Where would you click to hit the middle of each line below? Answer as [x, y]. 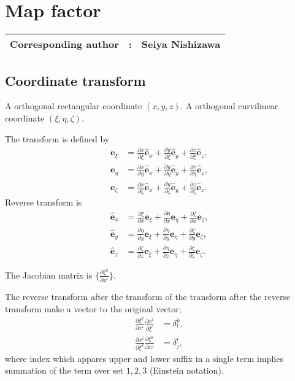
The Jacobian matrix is [49, 275]
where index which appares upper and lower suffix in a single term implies [144, 358]
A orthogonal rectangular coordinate [74, 106]
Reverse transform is [44, 202]
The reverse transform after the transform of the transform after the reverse [148, 296]
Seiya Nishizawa [181, 44]
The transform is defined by [57, 138]
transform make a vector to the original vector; [93, 308]
